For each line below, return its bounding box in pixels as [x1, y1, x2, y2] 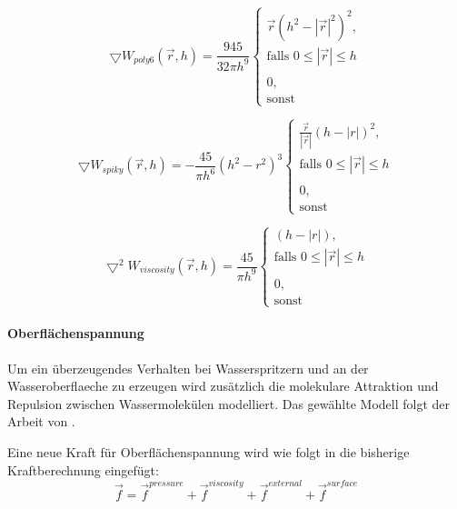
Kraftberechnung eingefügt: [7, 460, 159, 479]
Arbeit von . [7, 412, 75, 431]
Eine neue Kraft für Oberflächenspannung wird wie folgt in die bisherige [7, 443, 410, 461]
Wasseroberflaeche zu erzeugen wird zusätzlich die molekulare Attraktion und [7, 376, 439, 395]
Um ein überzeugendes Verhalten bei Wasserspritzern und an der [7, 358, 369, 377]
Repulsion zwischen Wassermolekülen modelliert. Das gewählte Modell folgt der [7, 394, 450, 413]
